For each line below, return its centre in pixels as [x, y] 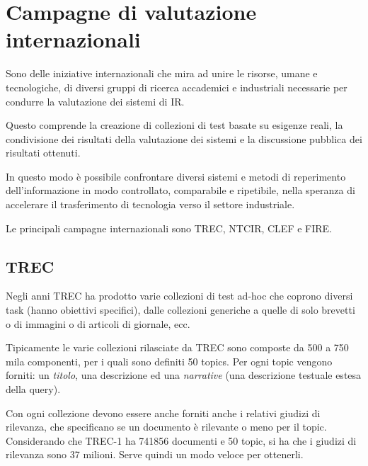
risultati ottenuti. [43, 153]
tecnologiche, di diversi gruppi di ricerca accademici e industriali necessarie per [177, 87]
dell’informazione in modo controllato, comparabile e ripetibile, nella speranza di [180, 190]
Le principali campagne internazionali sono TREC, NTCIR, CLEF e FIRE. [169, 228]
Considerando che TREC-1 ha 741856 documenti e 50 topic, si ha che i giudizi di [181, 440]
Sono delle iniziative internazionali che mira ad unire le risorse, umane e [162, 73]
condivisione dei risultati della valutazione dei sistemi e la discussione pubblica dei [184, 138]
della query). [33, 389]
